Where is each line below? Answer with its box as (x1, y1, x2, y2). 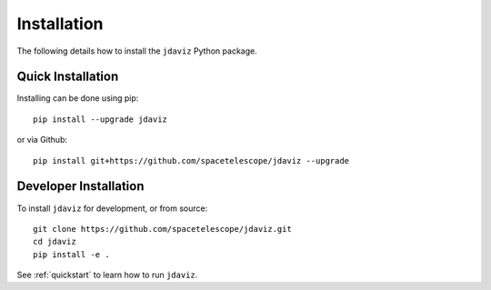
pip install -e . (33, 249, 110, 259)
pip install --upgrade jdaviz (33, 114, 168, 125)
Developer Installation (16, 178, 145, 195)
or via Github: (16, 135, 68, 145)
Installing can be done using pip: (16, 93, 139, 104)
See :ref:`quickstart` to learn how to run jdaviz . (16, 269, 198, 281)
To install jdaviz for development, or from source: (16, 203, 208, 214)
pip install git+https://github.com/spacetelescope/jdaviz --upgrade (33, 155, 350, 165)
